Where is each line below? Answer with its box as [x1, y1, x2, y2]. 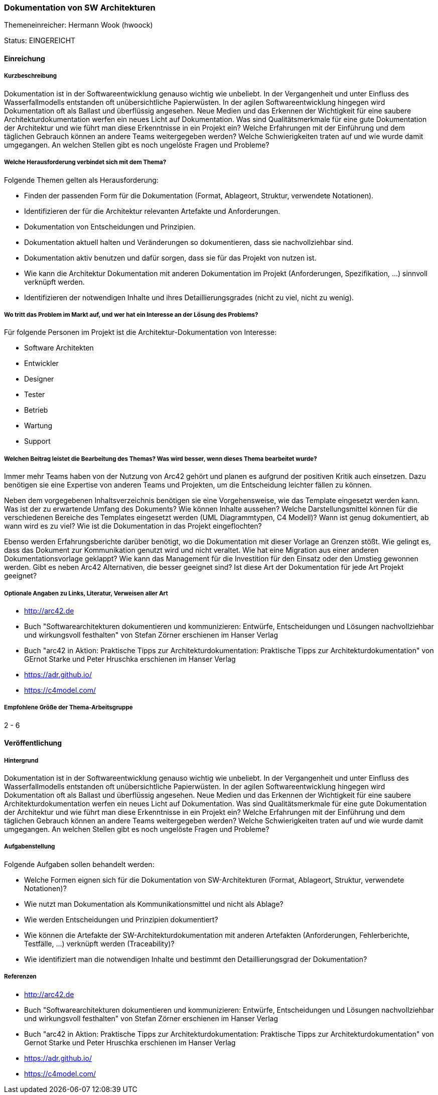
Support [24, 437, 51, 446]
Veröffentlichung [4, 739, 62, 748]
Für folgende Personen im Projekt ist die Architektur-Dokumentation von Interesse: [4, 328, 277, 337]
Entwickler [24, 359, 59, 368]
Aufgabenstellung [4, 843, 55, 850]
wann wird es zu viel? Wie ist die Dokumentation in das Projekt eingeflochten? [4, 522, 262, 531]
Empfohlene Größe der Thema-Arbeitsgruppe [4, 704, 133, 711]
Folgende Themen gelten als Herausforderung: [4, 175, 159, 184]
